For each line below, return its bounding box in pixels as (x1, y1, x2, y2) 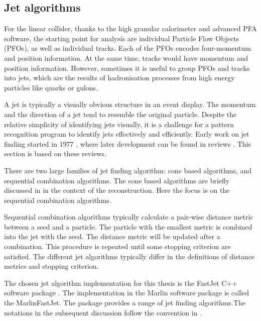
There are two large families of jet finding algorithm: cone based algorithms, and (4, 165, 252, 175)
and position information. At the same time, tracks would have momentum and (4, 52, 248, 63)
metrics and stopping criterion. (4, 261, 99, 271)
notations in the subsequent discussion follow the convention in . (4, 307, 202, 317)
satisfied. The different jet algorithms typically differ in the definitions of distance (4, 251, 255, 261)
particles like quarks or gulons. (4, 82, 98, 92)
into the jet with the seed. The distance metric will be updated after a (4, 231, 220, 242)
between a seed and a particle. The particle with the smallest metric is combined (4, 221, 252, 232)
